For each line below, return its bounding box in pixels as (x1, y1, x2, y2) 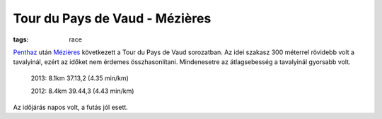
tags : (13, 35, 29, 44)
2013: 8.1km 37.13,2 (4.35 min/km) (30, 74, 129, 82)
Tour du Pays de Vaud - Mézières (13, 11, 212, 26)
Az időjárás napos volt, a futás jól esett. (13, 103, 129, 111)
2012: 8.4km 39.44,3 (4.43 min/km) (30, 87, 134, 95)
